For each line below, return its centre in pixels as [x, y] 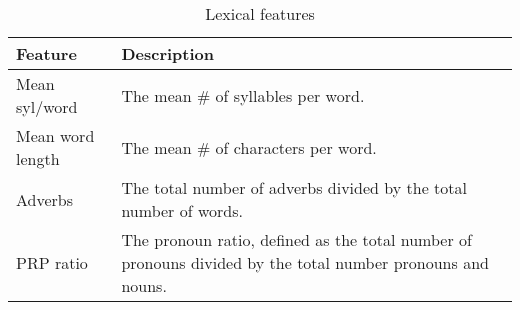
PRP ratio [52, 262]
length [38, 158]
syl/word [47, 106]
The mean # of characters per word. [249, 147]
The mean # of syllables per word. [243, 95]
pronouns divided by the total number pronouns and [305, 262]
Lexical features [260, 13]
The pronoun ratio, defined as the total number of [296, 239]
